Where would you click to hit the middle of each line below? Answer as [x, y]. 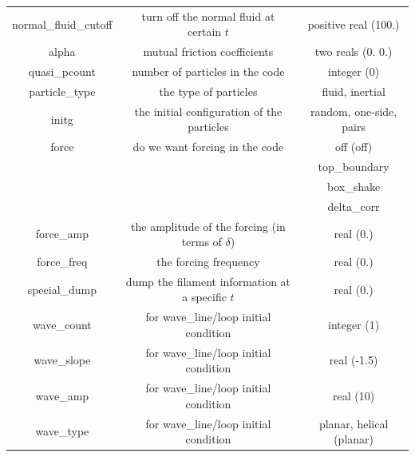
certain [205, 32]
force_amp [62, 234]
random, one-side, [354, 111]
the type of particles [208, 91]
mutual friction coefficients [208, 52]
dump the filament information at [208, 281]
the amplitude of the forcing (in [208, 226]
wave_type [62, 431]
